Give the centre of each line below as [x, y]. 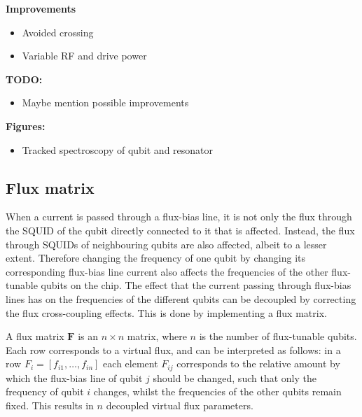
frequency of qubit [45, 391]
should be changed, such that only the [235, 377]
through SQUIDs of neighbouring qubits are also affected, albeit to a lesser [166, 244]
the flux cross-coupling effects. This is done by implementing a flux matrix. [166, 312]
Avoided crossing [58, 32]
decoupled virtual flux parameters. [180, 405]
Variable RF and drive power [84, 56]
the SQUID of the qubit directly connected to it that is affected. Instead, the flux [180, 230]
